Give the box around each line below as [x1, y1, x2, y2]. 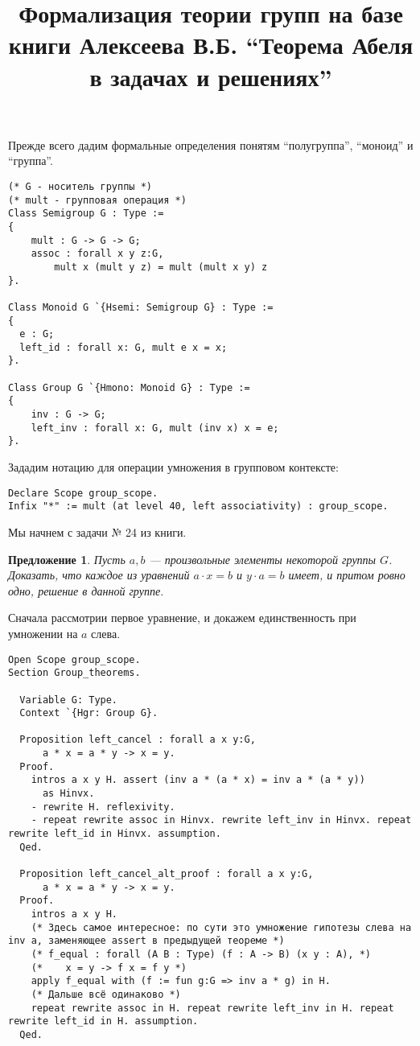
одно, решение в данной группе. [8, 582, 164, 599]
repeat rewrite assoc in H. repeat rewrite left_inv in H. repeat [31, 1002, 394, 1014]
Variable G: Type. [19, 694, 118, 706]
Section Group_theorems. [8, 667, 141, 679]
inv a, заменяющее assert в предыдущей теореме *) [8, 935, 285, 947]
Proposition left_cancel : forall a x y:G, [19, 734, 256, 746]
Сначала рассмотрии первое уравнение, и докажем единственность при [8, 609, 356, 626]
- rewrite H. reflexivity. [31, 801, 175, 813]
